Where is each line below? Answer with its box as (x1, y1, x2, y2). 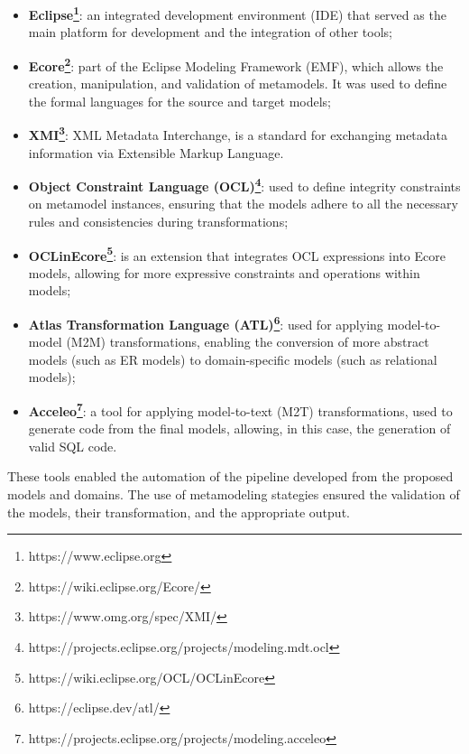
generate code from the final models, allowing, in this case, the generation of (28, 419, 451, 438)
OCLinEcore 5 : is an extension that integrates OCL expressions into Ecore (28, 243, 446, 265)
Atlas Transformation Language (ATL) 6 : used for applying (28, 312, 383, 333)
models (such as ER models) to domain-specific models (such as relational (28, 349, 437, 368)
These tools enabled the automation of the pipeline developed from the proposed (7, 467, 454, 486)
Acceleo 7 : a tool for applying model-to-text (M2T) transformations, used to (28, 399, 453, 420)
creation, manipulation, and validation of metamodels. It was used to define (28, 74, 447, 93)
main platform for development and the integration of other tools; (28, 23, 392, 42)
